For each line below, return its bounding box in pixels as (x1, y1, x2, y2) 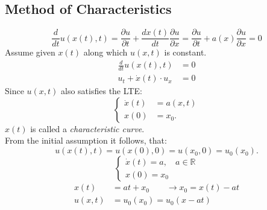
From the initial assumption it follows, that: (5, 134, 167, 147)
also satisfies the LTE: (61, 84, 142, 97)
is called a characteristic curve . (30, 122, 145, 135)
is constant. (164, 46, 207, 59)
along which (83, 46, 128, 59)
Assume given (5, 46, 55, 59)
